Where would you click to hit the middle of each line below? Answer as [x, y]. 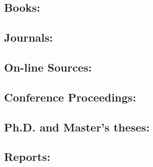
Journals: [29, 37]
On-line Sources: [48, 67]
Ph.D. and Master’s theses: [77, 127]
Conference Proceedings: [70, 97]
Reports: [27, 157]
